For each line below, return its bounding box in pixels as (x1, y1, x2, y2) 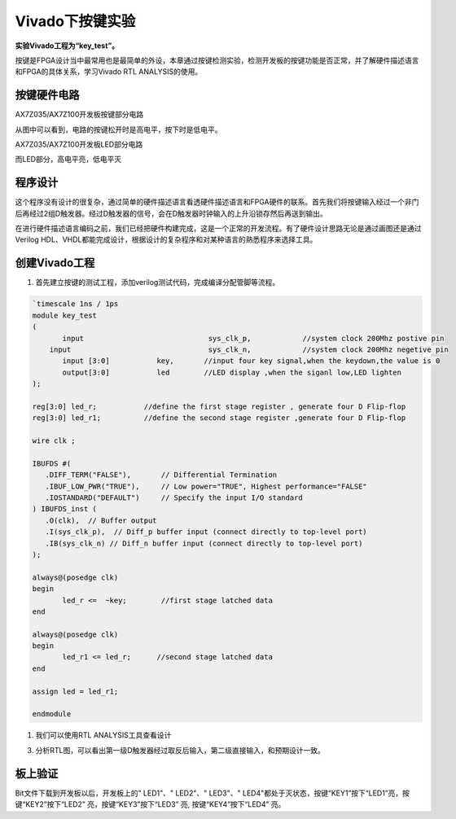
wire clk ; (32, 436, 76, 445)
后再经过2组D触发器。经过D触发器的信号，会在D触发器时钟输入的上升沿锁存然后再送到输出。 (15, 208, 327, 218)
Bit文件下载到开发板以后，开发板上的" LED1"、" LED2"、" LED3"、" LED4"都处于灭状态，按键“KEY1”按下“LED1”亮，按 (15, 788, 410, 798)
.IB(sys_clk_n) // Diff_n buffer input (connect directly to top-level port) (45, 538, 363, 548)
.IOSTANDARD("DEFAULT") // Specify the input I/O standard (45, 493, 303, 502)
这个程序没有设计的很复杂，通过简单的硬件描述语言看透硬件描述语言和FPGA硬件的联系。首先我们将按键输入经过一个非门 (15, 197, 419, 207)
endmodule (32, 709, 72, 719)
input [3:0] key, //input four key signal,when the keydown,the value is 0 (62, 357, 441, 366)
